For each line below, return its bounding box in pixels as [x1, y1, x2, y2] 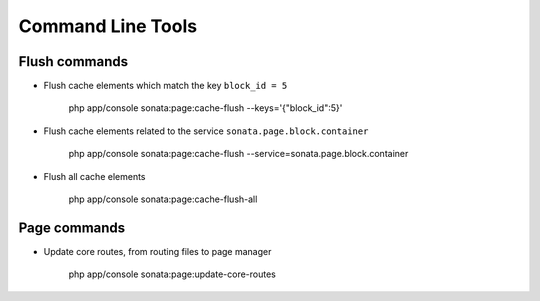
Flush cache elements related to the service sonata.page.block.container [43, 125, 369, 137]
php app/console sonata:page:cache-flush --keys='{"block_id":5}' [68, 102, 343, 114]
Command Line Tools [18, 15, 198, 37]
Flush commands [18, 53, 129, 70]
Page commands [18, 219, 126, 236]
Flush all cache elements [43, 170, 146, 182]
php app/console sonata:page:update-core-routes [68, 268, 277, 280]
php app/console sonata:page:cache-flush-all [68, 193, 258, 205]
